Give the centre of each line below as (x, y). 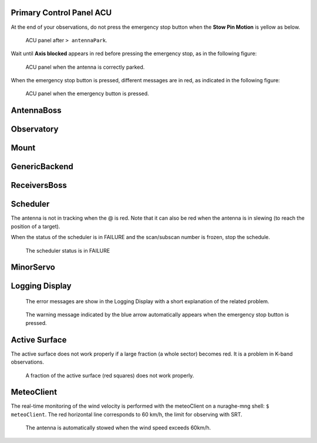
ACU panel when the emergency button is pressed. (87, 93)
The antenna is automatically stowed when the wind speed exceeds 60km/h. (118, 428)
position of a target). (36, 226)
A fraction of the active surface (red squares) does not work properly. (110, 375)
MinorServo (33, 267)
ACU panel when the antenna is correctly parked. (85, 67)
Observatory (35, 129)
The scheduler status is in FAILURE (68, 250)
